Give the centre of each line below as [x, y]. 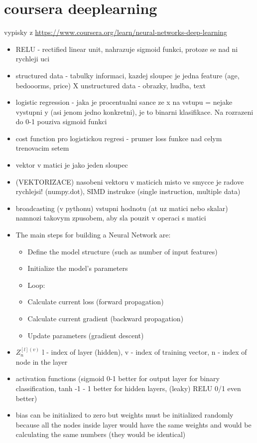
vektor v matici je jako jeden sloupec [72, 165]
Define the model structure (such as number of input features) [123, 251]
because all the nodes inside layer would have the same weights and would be [133, 424]
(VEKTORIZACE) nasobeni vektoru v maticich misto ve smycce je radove [130, 181]
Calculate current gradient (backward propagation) [106, 318]
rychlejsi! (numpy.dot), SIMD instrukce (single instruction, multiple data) [128, 191]
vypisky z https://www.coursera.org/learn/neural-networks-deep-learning [116, 32]
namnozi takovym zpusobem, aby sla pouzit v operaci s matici [111, 218]
